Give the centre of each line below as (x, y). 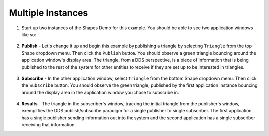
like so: (29, 34)
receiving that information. (49, 125)
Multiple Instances (49, 13)
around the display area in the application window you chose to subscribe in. (100, 92)
